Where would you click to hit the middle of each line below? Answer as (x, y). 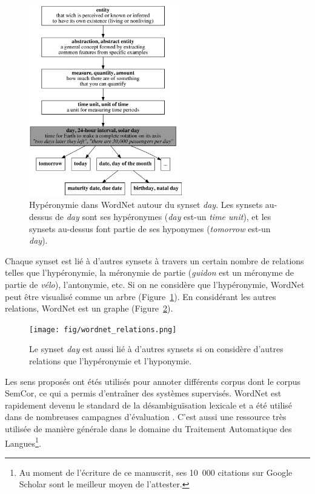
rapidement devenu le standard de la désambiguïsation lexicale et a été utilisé (149, 405)
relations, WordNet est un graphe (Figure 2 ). (89, 308)
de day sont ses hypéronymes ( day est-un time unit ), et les (163, 216)
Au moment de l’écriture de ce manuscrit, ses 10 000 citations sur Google (156, 472)
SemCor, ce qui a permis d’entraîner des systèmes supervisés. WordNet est (143, 393)
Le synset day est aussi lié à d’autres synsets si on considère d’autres (156, 349)
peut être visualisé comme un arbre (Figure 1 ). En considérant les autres (141, 296)
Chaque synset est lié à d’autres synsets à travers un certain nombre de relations (154, 260)
